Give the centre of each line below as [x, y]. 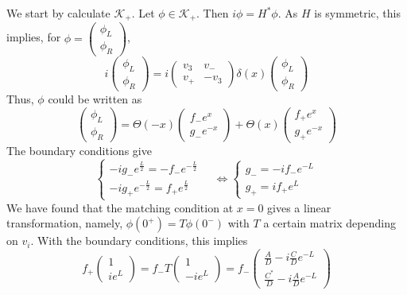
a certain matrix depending [329, 223]
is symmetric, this [358, 13]
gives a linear [299, 207]
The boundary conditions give [79, 151]
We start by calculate [58, 13]
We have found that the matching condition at [120, 207]
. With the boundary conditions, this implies [139, 241]
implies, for [34, 37]
